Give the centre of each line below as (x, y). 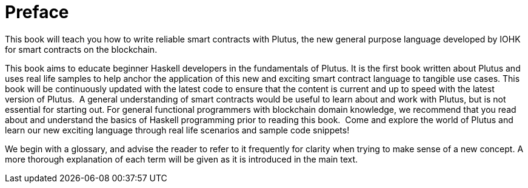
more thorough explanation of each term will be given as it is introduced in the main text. (182, 159)
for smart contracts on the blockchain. (81, 49)
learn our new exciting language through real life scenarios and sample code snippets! (177, 130)
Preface (37, 12)
